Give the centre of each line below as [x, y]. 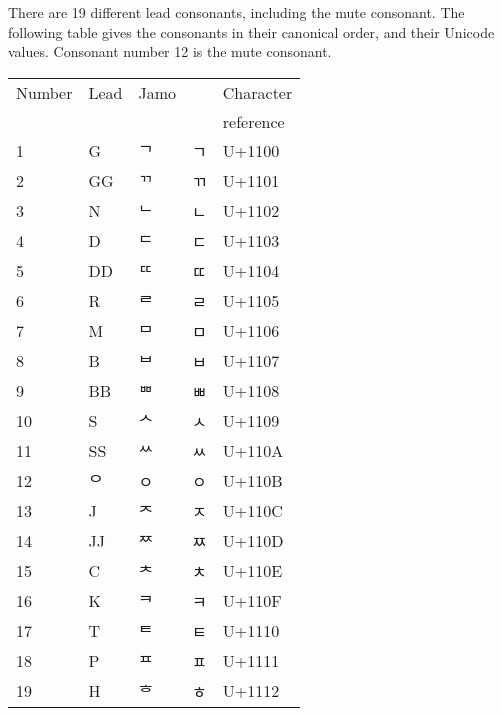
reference [253, 121]
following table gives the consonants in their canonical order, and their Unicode [251, 31]
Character [257, 92]
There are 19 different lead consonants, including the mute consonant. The [236, 12]
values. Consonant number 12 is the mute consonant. [170, 51]
